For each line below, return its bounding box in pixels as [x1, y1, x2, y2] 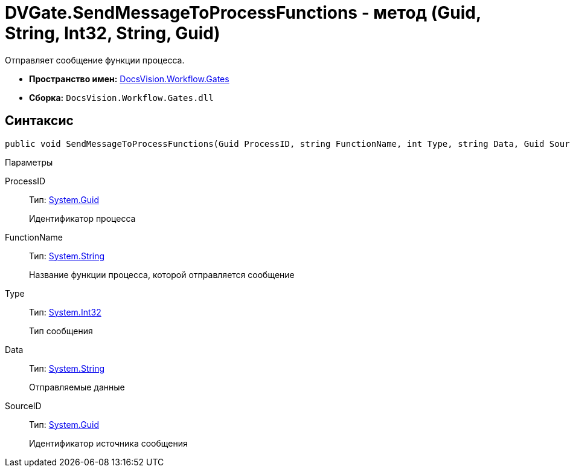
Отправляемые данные [29, 381, 125, 392]
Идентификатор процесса [29, 213, 136, 224]
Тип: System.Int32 [29, 306, 101, 317]
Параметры [5, 157, 53, 167]
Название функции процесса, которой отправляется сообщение [29, 269, 295, 280]
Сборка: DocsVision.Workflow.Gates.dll [29, 92, 214, 103]
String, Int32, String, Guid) [5, 23, 220, 44]
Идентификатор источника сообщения [29, 438, 188, 448]
